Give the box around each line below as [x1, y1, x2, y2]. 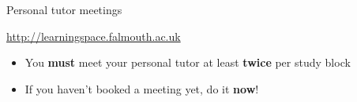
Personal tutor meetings [6, 2, 122, 17]
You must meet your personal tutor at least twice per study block [24, 54, 351, 71]
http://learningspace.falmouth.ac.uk [6, 27, 181, 44]
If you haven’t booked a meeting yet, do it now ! [24, 80, 259, 97]
